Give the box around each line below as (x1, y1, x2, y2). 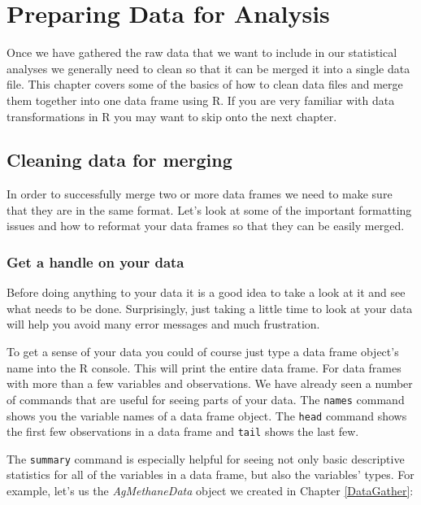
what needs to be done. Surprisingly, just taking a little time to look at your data (7, 299, 413, 316)
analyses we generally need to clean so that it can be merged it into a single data (7, 59, 410, 76)
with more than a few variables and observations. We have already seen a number (7, 375, 413, 392)
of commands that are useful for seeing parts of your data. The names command (7, 390, 405, 407)
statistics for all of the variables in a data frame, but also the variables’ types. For (7, 466, 414, 483)
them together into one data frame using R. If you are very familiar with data (7, 91, 395, 108)
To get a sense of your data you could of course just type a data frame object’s (7, 343, 399, 360)
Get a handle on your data (7, 252, 184, 272)
